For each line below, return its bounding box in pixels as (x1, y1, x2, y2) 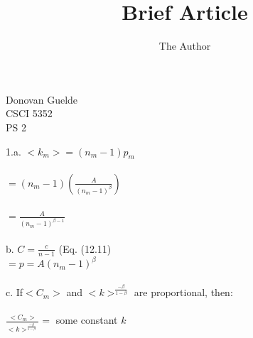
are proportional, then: (134, 285, 233, 300)
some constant (55, 312, 118, 327)
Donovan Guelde (6, 92, 78, 107)
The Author (158, 38, 211, 53)
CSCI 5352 (6, 106, 53, 121)
